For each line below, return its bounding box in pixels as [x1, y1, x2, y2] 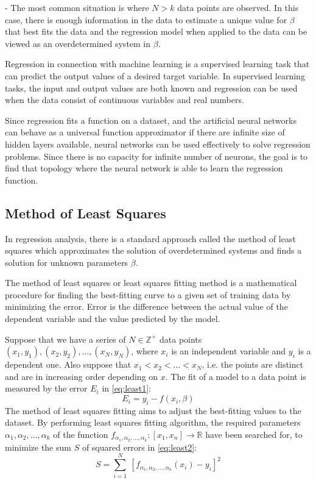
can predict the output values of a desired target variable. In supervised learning [5, 69, 305, 82]
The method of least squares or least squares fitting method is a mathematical [5, 276, 297, 289]
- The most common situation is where [5, 1, 149, 13]
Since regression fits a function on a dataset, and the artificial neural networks [5, 113, 297, 126]
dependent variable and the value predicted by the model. [5, 312, 220, 325]
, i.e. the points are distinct [202, 358, 304, 371]
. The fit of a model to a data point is [165, 370, 306, 382]
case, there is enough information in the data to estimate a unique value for [5, 13, 287, 26]
